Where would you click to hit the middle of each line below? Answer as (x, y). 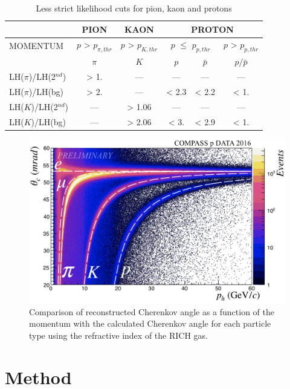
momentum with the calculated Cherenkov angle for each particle (150, 323)
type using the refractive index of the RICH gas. (118, 335)
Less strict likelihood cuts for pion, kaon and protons (134, 8)
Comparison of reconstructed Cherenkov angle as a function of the (152, 311)
